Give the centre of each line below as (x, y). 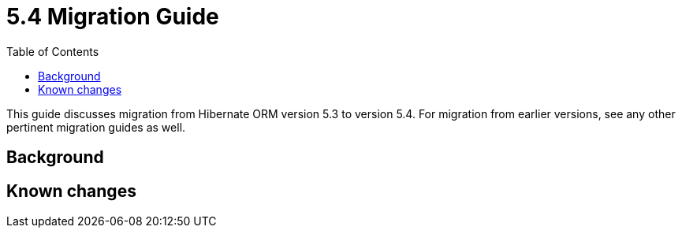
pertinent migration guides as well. (96, 127)
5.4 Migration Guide (113, 17)
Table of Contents (53, 51)
